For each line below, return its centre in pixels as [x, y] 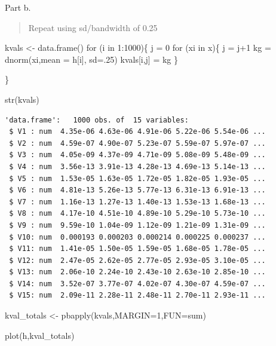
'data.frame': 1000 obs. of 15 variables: [97, 120]
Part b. [18, 7]
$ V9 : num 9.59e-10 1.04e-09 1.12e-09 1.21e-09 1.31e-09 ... [137, 225]
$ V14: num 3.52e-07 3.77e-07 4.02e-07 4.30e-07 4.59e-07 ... [137, 284]
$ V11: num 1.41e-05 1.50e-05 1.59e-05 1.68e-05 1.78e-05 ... [137, 249]
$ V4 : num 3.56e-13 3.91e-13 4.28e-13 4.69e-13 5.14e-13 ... [137, 166]
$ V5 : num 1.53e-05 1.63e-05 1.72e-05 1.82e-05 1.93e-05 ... [137, 178]
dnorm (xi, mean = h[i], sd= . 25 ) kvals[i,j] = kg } [92, 59]
